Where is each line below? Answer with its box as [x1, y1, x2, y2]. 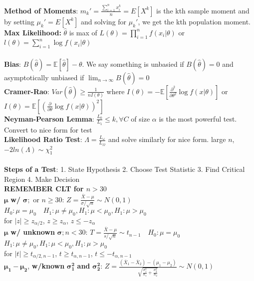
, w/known [27, 261, 65, 271]
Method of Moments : [4, 5, 78, 15]
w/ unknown [10, 227, 55, 237]
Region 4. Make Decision [4, 173, 80, 184]
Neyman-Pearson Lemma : [4, 113, 94, 124]
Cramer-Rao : [4, 86, 49, 96]
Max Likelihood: [4, 27, 61, 37]
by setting [4, 16, 34, 26]
